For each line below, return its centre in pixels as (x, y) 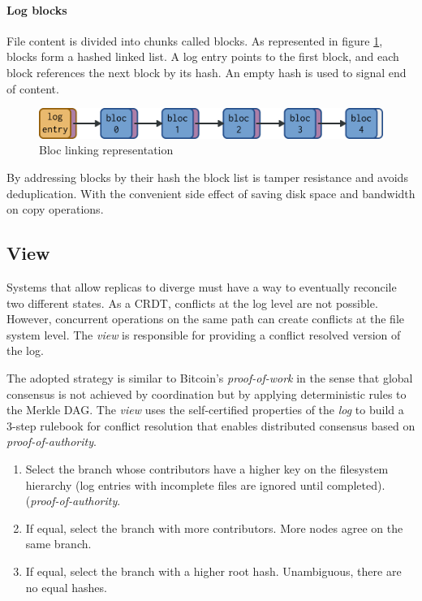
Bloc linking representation (106, 150)
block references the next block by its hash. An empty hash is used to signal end (207, 72)
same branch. (58, 544)
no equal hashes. (66, 587)
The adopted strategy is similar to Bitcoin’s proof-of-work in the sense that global (210, 377)
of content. (33, 88)
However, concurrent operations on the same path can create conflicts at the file (205, 319)
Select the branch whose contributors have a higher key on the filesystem (207, 468)
